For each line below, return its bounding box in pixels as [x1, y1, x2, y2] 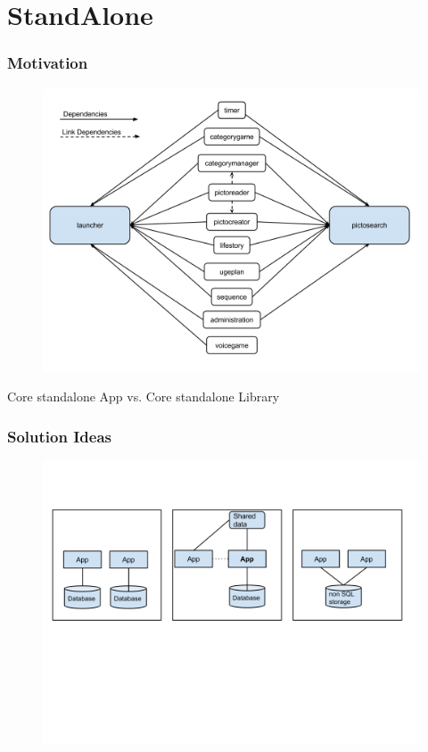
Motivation [7, 52, 88, 74]
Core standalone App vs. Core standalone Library [7, 387, 280, 406]
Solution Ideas [7, 425, 111, 447]
